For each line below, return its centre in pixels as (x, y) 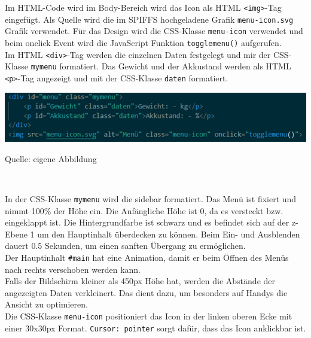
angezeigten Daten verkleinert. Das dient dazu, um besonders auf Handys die (146, 292)
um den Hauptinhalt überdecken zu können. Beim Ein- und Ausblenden (169, 234)
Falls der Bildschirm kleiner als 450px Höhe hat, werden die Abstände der (140, 281)
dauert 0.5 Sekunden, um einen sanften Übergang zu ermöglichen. (125, 246)
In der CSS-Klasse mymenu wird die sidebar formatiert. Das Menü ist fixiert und (151, 198)
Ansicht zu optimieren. (46, 304)
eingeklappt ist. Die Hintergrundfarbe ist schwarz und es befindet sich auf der (147, 222)
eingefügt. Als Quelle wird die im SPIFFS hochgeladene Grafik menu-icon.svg (149, 19)
